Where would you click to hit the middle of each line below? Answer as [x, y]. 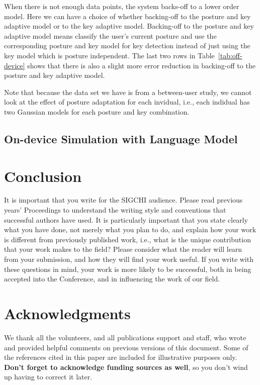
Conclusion [43, 176]
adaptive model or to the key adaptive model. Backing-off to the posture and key [129, 26]
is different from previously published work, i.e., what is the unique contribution [127, 239]
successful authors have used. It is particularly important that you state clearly [126, 219]
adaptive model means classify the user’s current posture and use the [110, 35]
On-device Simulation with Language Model [121, 138]
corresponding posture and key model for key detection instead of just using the [127, 45]
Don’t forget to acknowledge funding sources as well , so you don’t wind [126, 367]
